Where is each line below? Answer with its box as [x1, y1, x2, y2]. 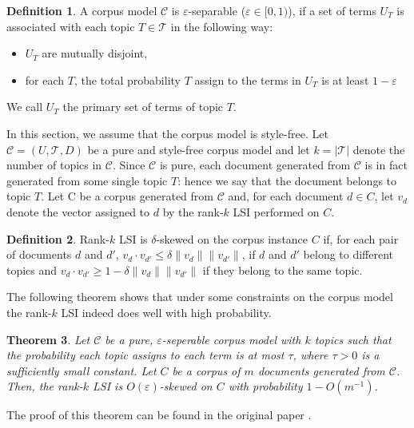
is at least [321, 71, 369, 88]
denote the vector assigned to [6, 203, 150, 220]
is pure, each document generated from [159, 157, 351, 173]
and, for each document [228, 188, 344, 204]
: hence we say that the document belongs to [177, 172, 397, 188]
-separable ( [188, 2, 246, 18]
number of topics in [6, 157, 102, 173]
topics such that [314, 331, 392, 347]
